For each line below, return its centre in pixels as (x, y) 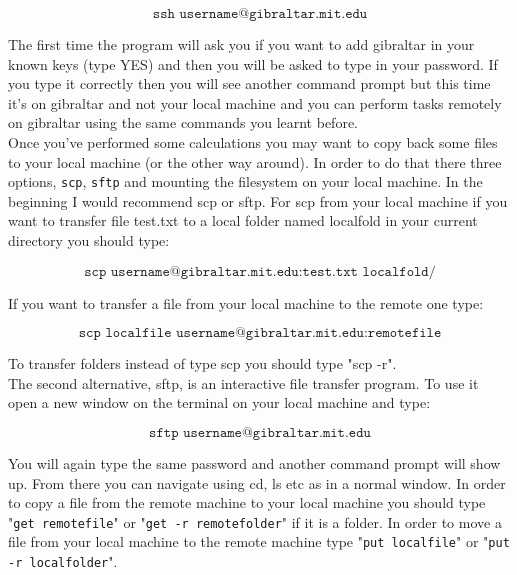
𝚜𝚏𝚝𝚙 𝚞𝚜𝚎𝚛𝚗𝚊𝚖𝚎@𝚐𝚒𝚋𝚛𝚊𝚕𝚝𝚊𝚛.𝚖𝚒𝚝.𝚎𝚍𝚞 (260, 432)
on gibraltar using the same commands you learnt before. (183, 122)
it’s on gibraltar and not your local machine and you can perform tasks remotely (255, 102)
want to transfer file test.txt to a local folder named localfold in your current (243, 220)
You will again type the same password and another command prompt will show (254, 462)
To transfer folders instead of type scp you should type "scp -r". (202, 363)
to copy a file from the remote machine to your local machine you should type (247, 502)
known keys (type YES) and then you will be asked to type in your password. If (253, 63)
